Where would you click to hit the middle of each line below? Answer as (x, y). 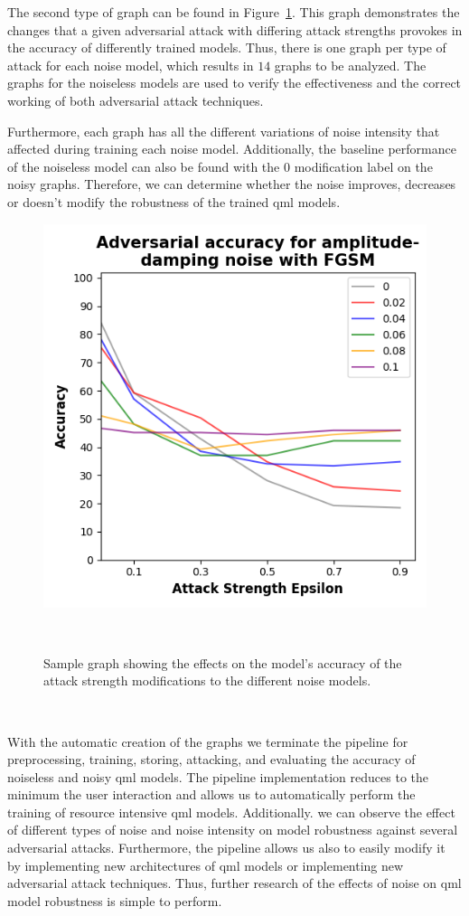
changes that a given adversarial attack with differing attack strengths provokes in (235, 29)
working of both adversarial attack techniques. (136, 100)
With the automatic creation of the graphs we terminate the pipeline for (208, 741)
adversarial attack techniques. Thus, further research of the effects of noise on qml (234, 883)
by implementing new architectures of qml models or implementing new (206, 865)
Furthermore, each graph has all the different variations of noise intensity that (224, 131)
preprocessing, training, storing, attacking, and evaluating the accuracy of (211, 759)
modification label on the (363, 166)
